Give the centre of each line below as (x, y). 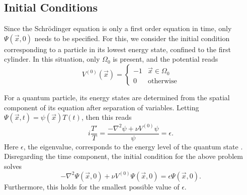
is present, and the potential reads (166, 59)
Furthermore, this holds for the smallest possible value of (92, 186)
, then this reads (106, 117)
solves (13, 166)
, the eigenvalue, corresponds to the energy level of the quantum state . (133, 146)
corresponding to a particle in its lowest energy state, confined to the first (117, 49)
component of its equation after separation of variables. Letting (102, 107)
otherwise (162, 81)
